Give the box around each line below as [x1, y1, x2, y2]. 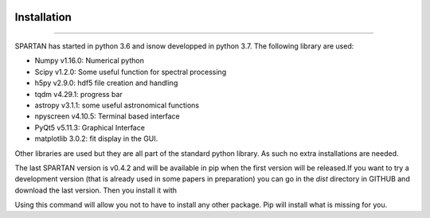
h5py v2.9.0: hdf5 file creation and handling [34, 78, 178, 88]
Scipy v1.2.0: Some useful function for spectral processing [34, 67, 227, 76]
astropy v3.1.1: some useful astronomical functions [34, 100, 200, 110]
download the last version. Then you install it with [14, 185, 178, 195]
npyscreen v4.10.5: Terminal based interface [34, 111, 181, 121]
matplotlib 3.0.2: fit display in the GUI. [34, 134, 158, 143]
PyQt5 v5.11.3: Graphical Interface [34, 123, 145, 132]
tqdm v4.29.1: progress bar [34, 89, 123, 99]
